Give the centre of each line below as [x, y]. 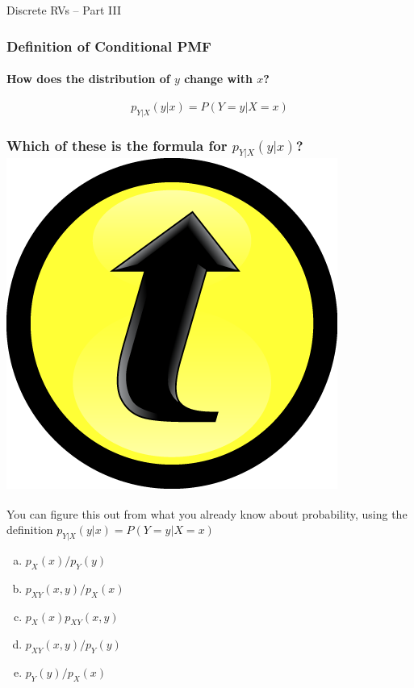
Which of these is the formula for [117, 145]
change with [218, 79]
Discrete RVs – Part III [64, 10]
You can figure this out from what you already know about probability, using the [207, 513]
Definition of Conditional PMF [109, 46]
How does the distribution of [88, 79]
